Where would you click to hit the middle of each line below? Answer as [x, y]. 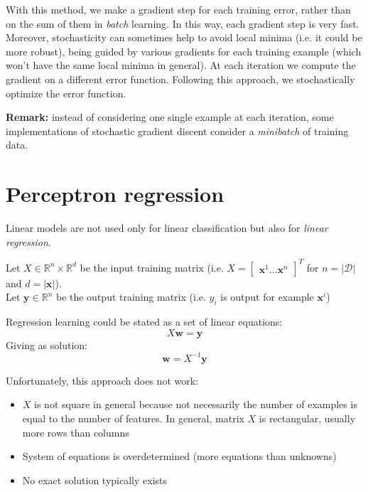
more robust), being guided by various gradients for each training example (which [184, 51]
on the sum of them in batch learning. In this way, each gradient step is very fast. [183, 23]
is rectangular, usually [307, 418]
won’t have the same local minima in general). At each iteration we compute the [181, 65]
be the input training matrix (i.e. [152, 267]
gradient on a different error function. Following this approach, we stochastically [180, 79]
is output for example [267, 297]
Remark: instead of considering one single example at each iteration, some [170, 117]
